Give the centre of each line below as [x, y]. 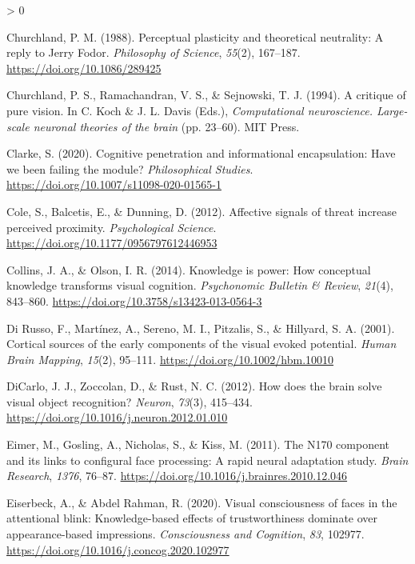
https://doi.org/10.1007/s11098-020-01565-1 [114, 184]
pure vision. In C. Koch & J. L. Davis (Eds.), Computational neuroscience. [190, 110]
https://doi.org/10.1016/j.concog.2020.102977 [118, 549]
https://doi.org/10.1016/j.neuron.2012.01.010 [117, 417]
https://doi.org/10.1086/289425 [84, 68]
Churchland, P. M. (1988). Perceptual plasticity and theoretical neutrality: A [195, 36]
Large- [392, 110]
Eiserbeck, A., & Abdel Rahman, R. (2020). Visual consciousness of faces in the [202, 502]
